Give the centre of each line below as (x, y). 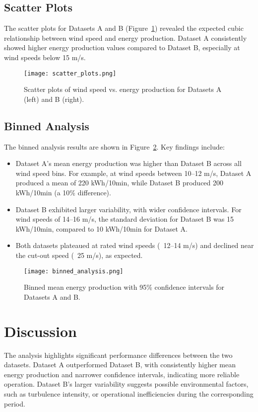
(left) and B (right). (54, 99)
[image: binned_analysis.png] (74, 271)
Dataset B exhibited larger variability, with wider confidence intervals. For (129, 209)
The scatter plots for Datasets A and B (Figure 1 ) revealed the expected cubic (124, 28)
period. (15, 403)
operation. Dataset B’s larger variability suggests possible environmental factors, (126, 384)
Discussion (40, 331)
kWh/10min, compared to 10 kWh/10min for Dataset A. (101, 228)
